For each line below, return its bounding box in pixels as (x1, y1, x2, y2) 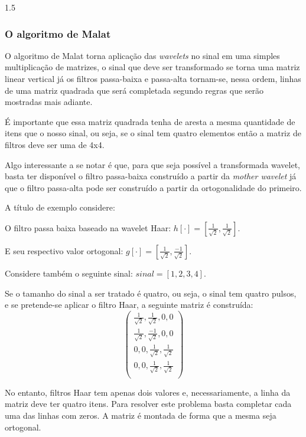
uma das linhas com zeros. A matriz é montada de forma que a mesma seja (5, 409, 276, 421)
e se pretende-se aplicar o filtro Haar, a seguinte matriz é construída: (5, 298, 253, 311)
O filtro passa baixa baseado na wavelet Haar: (5, 221, 171, 234)
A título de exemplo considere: (5, 201, 115, 213)
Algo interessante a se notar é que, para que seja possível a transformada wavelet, (5, 158, 301, 170)
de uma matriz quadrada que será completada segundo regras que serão (5, 84, 264, 96)
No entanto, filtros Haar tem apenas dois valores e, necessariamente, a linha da (5, 386, 291, 398)
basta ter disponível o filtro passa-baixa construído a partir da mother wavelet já (5, 170, 297, 182)
